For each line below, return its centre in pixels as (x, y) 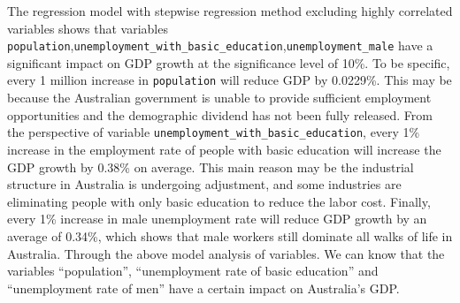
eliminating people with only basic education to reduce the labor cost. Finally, (219, 201)
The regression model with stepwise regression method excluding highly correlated (230, 11)
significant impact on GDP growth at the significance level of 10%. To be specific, (229, 62)
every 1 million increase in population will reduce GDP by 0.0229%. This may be (230, 80)
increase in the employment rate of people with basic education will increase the (224, 149)
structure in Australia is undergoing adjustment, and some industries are (204, 184)
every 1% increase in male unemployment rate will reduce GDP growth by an (217, 219)
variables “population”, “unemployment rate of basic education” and (193, 271)
